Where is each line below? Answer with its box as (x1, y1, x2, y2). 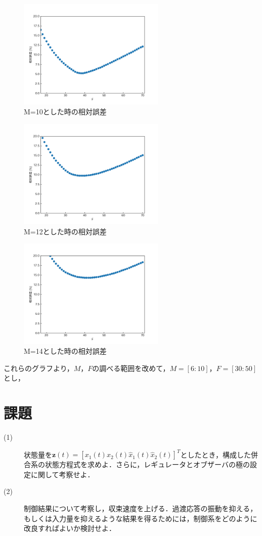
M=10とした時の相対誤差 (24, 106, 107, 117)
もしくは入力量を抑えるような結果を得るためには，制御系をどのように (24, 513, 257, 523)
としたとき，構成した (180, 449, 251, 460)
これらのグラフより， (4, 362, 74, 373)
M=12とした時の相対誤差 (24, 226, 107, 236)
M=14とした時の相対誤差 (24, 346, 107, 356)
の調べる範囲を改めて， (92, 362, 170, 373)
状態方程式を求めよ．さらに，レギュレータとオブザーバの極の (45, 459, 250, 470)
